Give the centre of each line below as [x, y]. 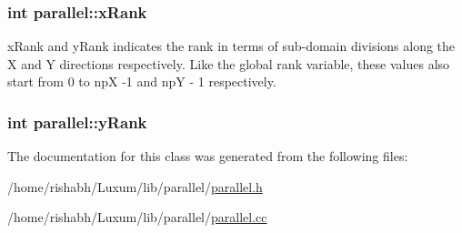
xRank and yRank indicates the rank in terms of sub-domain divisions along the [231, 46]
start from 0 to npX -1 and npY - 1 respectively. [142, 81]
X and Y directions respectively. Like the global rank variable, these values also [229, 63]
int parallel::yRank [77, 122]
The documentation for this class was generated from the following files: [208, 156]
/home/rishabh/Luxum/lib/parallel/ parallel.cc [137, 217]
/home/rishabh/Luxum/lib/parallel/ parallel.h [135, 186]
